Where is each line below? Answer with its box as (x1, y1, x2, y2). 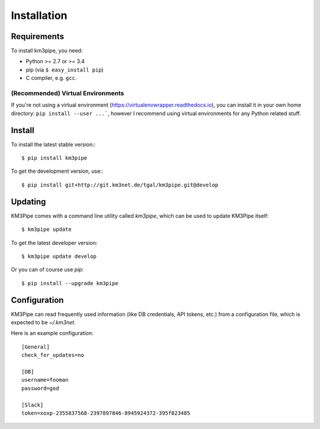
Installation (11, 9, 68, 22)
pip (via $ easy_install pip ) (25, 66, 104, 73)
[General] (21, 343, 50, 350)
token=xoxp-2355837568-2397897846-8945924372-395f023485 (21, 409, 191, 417)
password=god (21, 385, 59, 392)
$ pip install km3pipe (21, 154, 88, 162)
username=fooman (21, 376, 69, 383)
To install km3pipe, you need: (11, 47, 83, 54)
